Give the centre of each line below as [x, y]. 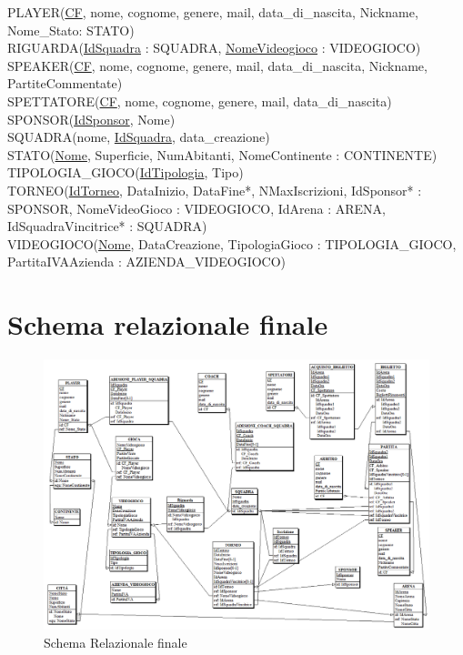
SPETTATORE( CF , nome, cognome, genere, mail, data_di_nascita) [200, 101]
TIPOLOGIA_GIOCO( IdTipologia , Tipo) [126, 172]
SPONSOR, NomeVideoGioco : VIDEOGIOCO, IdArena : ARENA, [196, 208]
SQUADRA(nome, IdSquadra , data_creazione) [139, 137]
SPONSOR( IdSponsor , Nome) [91, 119]
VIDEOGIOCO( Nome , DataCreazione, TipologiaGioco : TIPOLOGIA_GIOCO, [232, 243]
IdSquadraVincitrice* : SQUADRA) [107, 226]
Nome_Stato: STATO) [71, 30]
